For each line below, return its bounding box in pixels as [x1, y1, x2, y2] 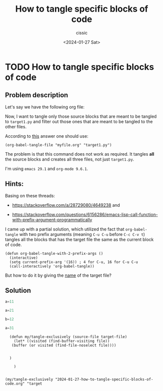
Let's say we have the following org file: [5, 104, 85, 110]
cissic [76, 30, 88, 36]
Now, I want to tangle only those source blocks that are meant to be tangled [5, 113, 157, 119]
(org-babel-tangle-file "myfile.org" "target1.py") [5, 142, 112, 147]
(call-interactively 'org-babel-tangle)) [9, 264, 95, 268]
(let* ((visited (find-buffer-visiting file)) [14, 338, 110, 343]
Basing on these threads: [5, 193, 55, 198]
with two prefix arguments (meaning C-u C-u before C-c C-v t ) [19, 231, 145, 237]
